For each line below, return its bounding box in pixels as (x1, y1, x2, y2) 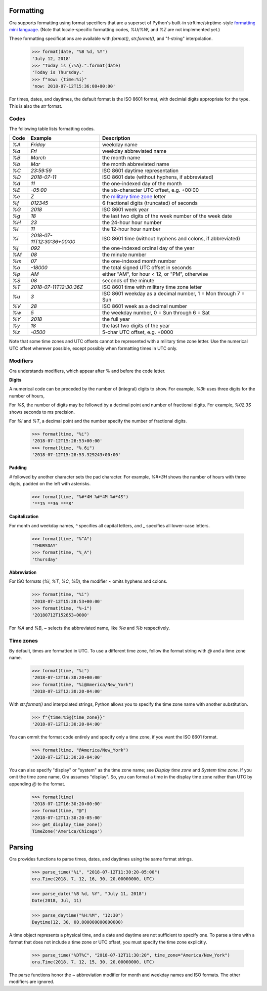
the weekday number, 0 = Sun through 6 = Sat (102, 309, 210, 316)
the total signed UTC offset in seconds (102, 264, 192, 271)
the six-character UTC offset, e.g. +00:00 (102, 187, 199, 194)
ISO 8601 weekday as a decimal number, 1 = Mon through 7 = (102, 290, 245, 297)
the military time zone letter (102, 193, 166, 200)
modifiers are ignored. (9, 979, 54, 985)
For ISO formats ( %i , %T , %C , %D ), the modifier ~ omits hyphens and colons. (9, 578, 168, 584)
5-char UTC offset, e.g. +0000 (102, 329, 174, 336)
